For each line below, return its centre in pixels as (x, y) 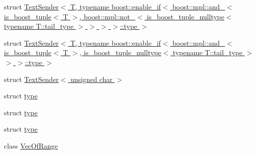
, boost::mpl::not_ (107, 16)
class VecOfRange (31, 145)
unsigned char (91, 79)
